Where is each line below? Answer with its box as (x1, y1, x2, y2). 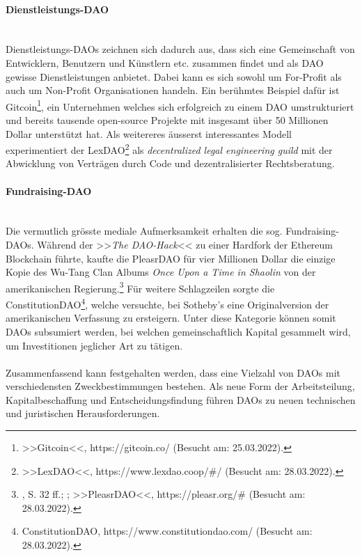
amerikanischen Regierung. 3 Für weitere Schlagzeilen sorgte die (6, 278, 275, 295)
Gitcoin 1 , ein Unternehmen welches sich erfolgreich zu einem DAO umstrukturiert (6, 97, 354, 113)
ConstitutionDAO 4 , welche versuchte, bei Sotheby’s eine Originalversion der (6, 295, 329, 311)
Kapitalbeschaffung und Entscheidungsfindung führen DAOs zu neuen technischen (6, 392, 356, 407)
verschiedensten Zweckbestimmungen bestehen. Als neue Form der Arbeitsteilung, (6, 379, 355, 393)
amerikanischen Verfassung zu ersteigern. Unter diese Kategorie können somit (6, 311, 336, 325)
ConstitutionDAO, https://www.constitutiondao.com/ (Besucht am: (22, 524, 313, 538)
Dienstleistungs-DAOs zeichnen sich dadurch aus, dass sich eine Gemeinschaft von (6, 42, 355, 56)
